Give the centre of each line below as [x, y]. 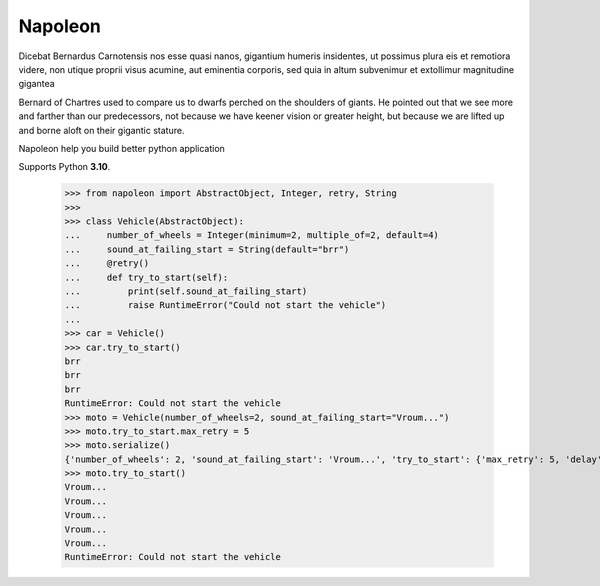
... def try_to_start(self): [146, 277]
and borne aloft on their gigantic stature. [101, 130]
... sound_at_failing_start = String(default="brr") [207, 249]
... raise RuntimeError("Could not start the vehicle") [225, 305]
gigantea [36, 84]
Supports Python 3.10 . [64, 167]
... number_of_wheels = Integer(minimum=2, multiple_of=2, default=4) [252, 235]
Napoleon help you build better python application [121, 148]
